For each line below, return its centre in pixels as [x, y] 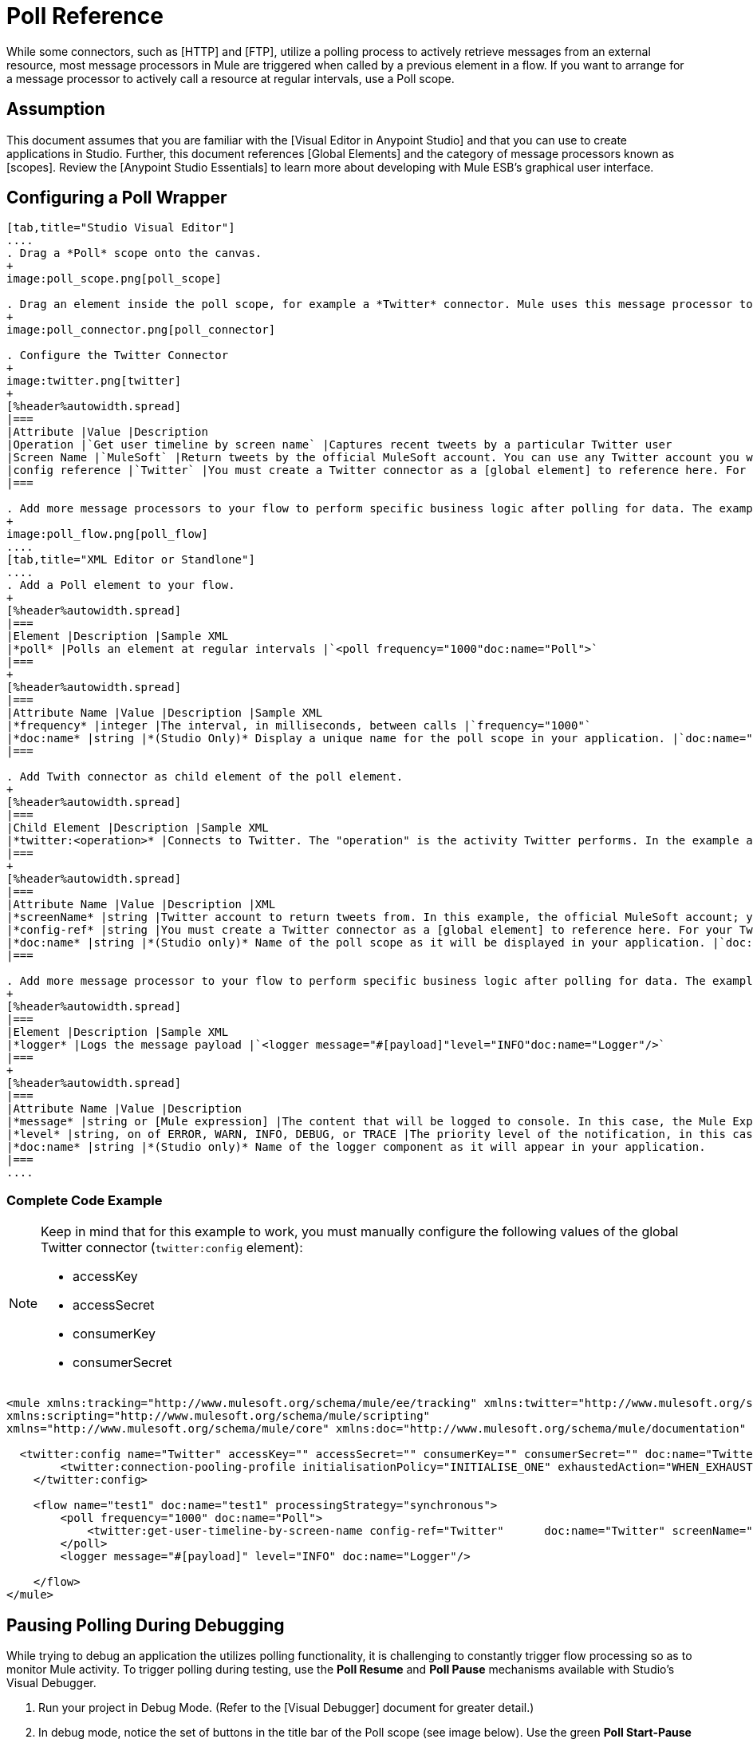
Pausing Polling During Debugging [146, 1625]
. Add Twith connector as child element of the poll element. [205, 777]
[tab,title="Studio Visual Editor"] [121, 228]
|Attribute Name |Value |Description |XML [141, 905]
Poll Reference [85, 16]
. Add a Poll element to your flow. [121, 585]
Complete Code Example [85, 1200]
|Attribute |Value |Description [107, 432]
